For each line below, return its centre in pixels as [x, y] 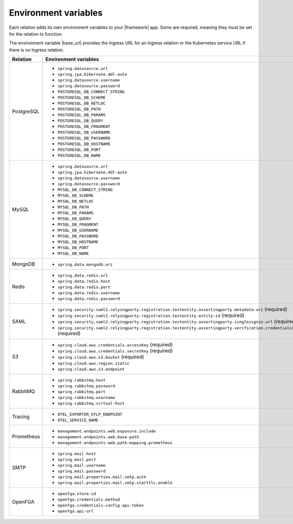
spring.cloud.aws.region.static [94, 364]
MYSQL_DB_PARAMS [76, 213]
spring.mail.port [77, 460]
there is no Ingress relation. [37, 50]
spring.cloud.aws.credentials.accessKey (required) [115, 345]
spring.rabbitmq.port [82, 392]
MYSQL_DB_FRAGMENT [78, 225]
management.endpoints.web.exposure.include [107, 431]
